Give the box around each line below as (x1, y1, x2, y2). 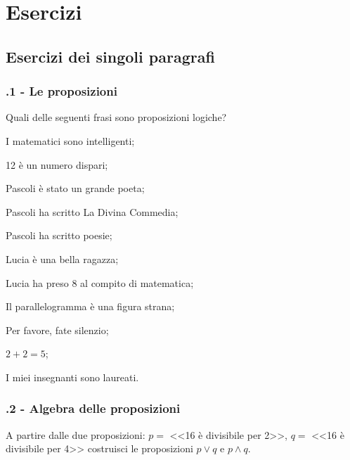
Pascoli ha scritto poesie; (6, 228, 112, 243)
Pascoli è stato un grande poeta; (6, 181, 145, 196)
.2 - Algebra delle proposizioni (6, 400, 181, 417)
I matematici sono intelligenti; (6, 133, 135, 148)
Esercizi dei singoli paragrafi (6, 45, 215, 67)
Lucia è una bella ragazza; (6, 251, 119, 266)
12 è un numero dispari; (6, 157, 108, 172)
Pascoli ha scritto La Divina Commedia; (6, 204, 179, 219)
